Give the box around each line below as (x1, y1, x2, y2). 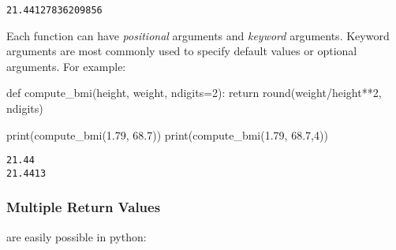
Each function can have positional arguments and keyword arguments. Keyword (6, 27, 390, 43)
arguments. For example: (6, 58, 126, 74)
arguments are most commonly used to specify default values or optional (6, 43, 357, 59)
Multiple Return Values (6, 197, 161, 217)
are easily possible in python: (6, 228, 147, 244)
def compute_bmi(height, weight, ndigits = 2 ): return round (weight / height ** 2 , (6, 84, 382, 101)
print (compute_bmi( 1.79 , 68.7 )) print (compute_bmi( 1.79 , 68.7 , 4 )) (6, 126, 328, 143)
